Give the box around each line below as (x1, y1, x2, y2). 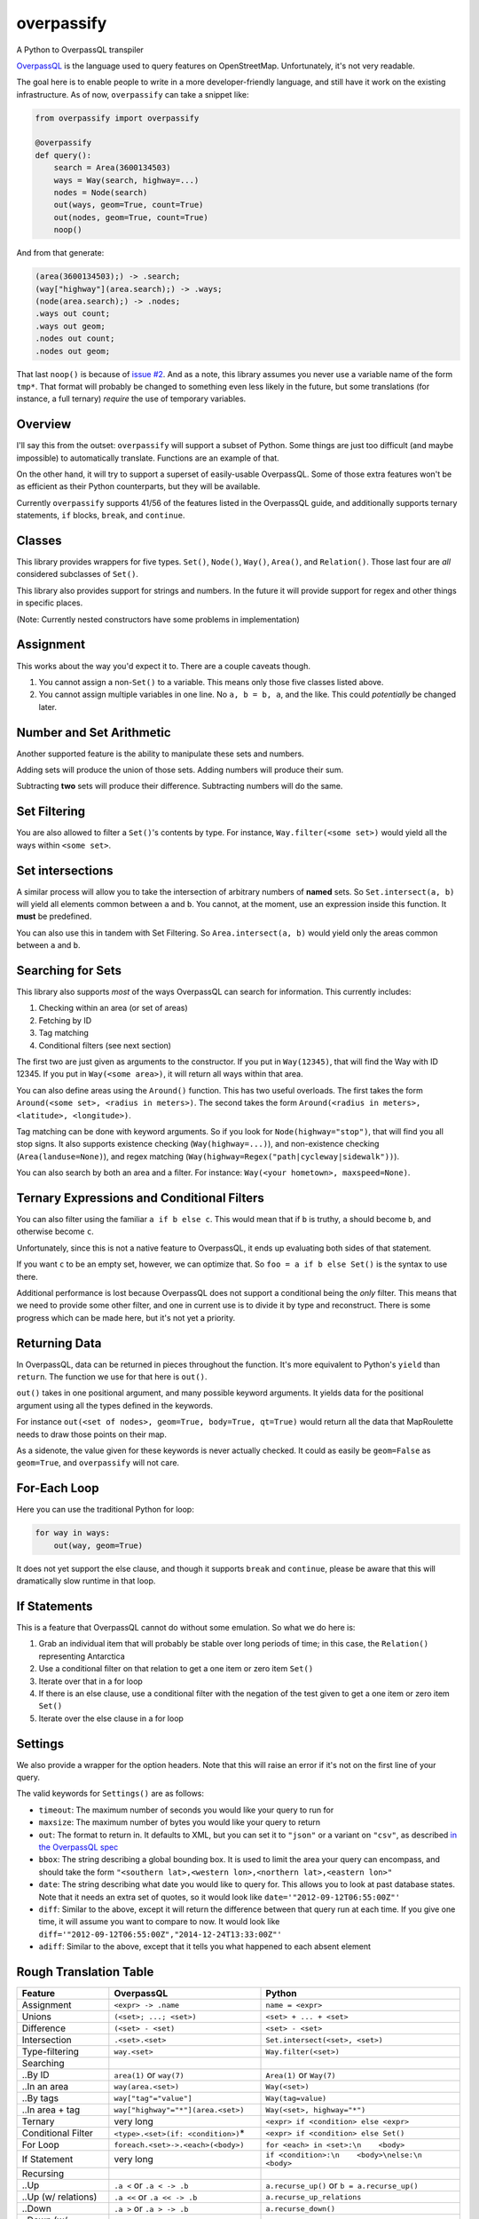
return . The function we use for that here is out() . (16, 1371, 208, 1382)
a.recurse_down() (265, 2204, 336, 2214)
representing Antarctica (38, 1651, 126, 1662)
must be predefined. (16, 911, 92, 922)
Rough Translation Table (16, 1964, 154, 1979)
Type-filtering (21, 2046, 80, 2057)
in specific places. (16, 597, 83, 608)
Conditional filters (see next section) (38, 1039, 172, 1051)
